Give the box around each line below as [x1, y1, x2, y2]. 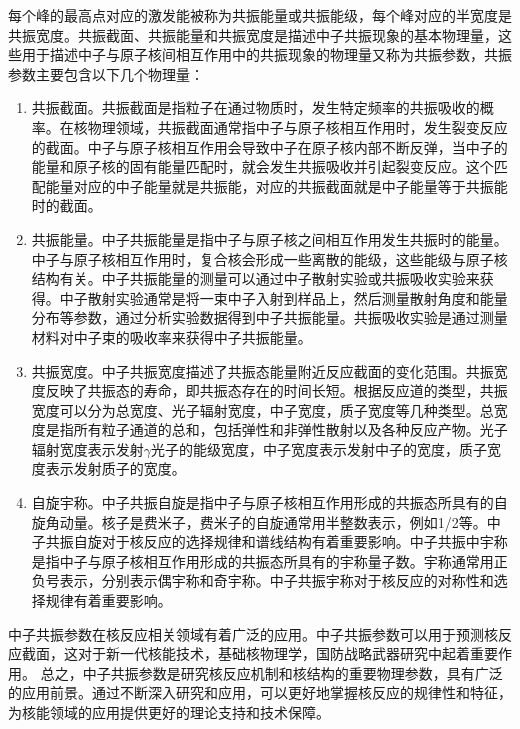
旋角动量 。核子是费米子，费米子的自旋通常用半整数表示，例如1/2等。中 [31, 511, 501, 532]
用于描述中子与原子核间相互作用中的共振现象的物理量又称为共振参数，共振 [21, 44, 512, 65]
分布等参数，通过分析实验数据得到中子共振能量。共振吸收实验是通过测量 [31, 307, 508, 328]
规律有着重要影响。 [45, 590, 172, 611]
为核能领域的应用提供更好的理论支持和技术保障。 [8, 702, 330, 722]
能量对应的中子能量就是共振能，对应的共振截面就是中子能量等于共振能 [45, 175, 508, 196]
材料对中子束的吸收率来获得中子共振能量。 [31, 326, 312, 347]
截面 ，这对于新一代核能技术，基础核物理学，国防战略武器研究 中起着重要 [21, 643, 498, 664]
